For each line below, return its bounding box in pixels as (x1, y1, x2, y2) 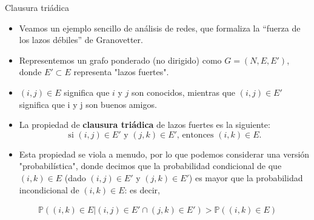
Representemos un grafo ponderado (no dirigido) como (19, 53, 222, 66)
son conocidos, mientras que (132, 85, 236, 98)
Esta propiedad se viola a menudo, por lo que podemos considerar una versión (19, 147, 310, 160)
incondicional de (19, 183, 79, 196)
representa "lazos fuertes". (73, 65, 169, 78)
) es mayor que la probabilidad (189, 171, 303, 184)
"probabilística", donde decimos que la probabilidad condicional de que (19, 159, 282, 172)
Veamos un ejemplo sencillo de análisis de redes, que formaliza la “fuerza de (19, 21, 301, 34)
